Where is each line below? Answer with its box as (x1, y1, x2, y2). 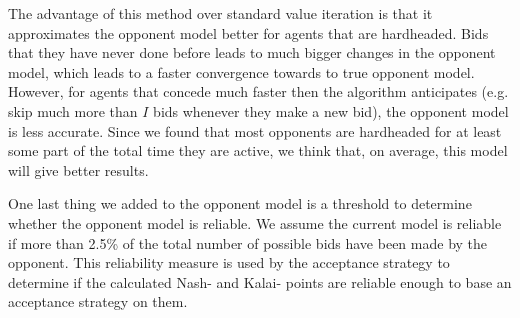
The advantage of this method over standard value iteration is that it (8, 3, 433, 23)
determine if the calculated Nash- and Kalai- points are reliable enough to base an (8, 271, 512, 292)
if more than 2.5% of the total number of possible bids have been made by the (8, 232, 488, 253)
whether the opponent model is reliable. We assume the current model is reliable (8, 212, 502, 233)
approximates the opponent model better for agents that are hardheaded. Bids (8, 22, 489, 43)
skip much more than (8, 100, 138, 121)
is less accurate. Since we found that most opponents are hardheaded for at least (8, 120, 502, 141)
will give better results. (8, 159, 149, 180)
